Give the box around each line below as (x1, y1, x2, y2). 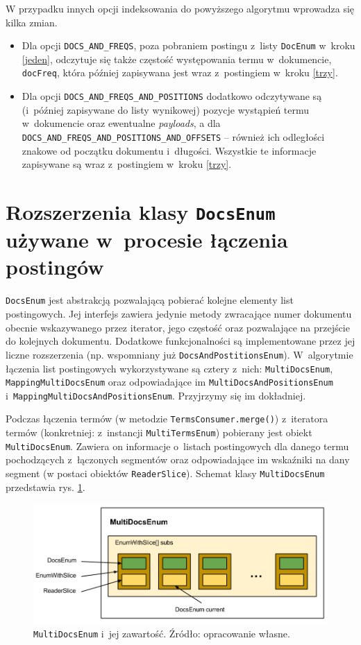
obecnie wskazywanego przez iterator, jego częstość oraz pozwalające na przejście (6, 320, 350, 334)
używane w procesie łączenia (6, 225, 288, 254)
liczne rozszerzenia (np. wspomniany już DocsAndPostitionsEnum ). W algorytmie (6, 347, 353, 361)
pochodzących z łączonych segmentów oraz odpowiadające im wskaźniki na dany (6, 452, 350, 467)
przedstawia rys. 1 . (6, 479, 85, 494)
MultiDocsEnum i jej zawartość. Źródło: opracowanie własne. (33, 626, 290, 640)
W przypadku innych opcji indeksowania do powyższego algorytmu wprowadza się (6, 1, 355, 15)
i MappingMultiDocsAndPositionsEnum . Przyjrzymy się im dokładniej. (6, 388, 306, 402)
